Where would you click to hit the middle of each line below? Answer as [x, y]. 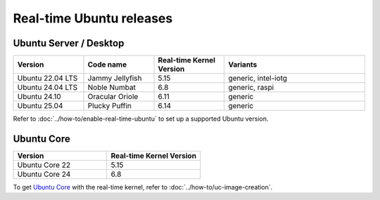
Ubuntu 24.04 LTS [47, 88]
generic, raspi [251, 88]
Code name [107, 65]
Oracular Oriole [113, 97]
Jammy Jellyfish [115, 79]
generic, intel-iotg [258, 79]
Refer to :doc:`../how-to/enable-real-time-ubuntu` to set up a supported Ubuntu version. [141, 119]
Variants [243, 65]
